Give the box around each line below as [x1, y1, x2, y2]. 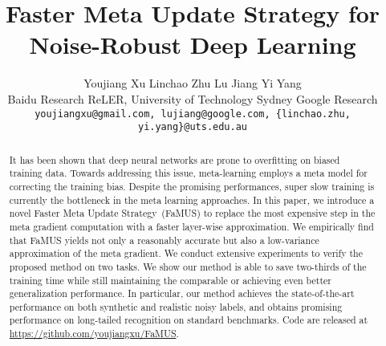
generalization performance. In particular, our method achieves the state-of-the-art [9, 287, 355, 300]
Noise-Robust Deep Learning [29, 28, 356, 61]
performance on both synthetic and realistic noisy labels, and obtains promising [9, 299, 343, 313]
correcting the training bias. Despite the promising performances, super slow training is [9, 179, 375, 193]
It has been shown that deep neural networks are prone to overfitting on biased [9, 153, 340, 166]
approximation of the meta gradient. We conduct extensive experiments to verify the [9, 246, 364, 260]
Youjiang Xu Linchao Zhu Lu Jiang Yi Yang [83, 75, 302, 92]
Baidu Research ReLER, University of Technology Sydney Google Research [7, 90, 378, 107]
